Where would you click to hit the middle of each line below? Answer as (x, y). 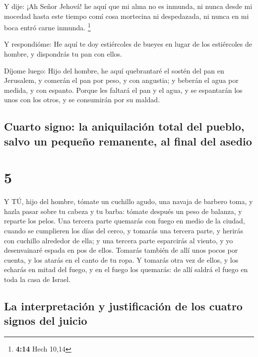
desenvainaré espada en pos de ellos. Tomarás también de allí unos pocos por (121, 250)
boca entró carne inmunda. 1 (47, 27)
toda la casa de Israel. (37, 279)
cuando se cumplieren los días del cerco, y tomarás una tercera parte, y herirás (124, 231)
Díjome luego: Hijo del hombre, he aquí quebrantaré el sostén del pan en (114, 70)
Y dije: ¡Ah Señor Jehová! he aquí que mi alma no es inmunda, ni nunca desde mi (128, 6)
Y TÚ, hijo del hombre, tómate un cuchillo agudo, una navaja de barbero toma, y (129, 201)
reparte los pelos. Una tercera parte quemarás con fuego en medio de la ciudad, (125, 221)
